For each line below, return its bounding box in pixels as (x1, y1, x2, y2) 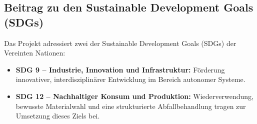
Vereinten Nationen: (4, 47, 65, 58)
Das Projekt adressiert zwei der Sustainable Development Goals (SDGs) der (4, 37, 236, 48)
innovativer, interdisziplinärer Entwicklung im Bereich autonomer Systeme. (15, 74, 245, 84)
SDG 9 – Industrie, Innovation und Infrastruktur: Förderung (15, 64, 225, 74)
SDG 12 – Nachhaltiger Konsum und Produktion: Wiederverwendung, (15, 90, 253, 101)
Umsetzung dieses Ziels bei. (15, 110, 100, 121)
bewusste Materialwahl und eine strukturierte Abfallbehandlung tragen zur (15, 100, 246, 111)
